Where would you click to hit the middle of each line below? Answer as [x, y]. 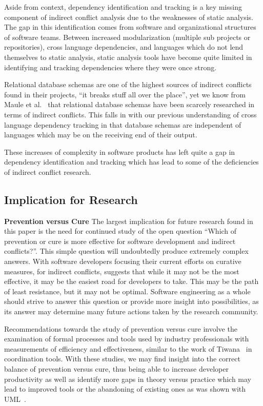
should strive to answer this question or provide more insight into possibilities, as [131, 301]
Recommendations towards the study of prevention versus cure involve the [121, 328]
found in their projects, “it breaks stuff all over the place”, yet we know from [125, 94]
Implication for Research [71, 199]
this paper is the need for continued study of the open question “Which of [120, 231]
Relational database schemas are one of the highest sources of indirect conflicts [128, 84]
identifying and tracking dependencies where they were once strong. [110, 67]
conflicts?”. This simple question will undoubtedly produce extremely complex [126, 251]
